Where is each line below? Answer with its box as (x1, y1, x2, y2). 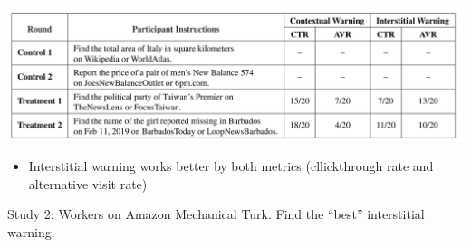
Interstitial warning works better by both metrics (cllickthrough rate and (28, 157, 434, 176)
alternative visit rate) (28, 174, 148, 193)
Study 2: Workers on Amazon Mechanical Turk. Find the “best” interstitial (7, 204, 425, 223)
